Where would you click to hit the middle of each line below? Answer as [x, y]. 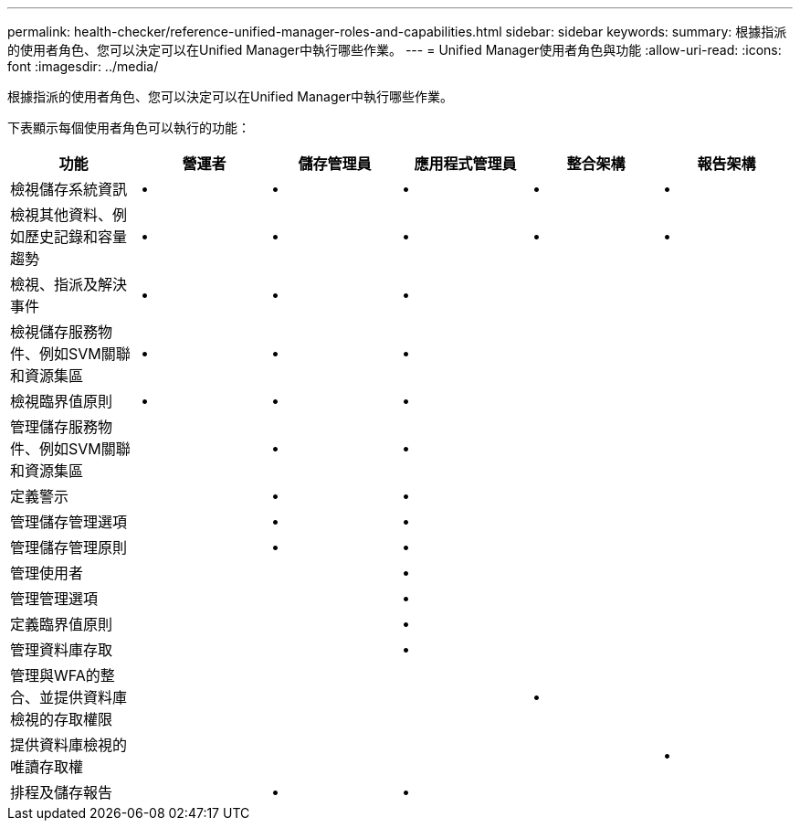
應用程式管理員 [465, 164]
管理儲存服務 [54, 427]
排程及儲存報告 [62, 792]
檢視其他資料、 [62, 215]
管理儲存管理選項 [69, 522]
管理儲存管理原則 [69, 547]
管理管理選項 [54, 599]
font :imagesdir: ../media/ [83, 66]
